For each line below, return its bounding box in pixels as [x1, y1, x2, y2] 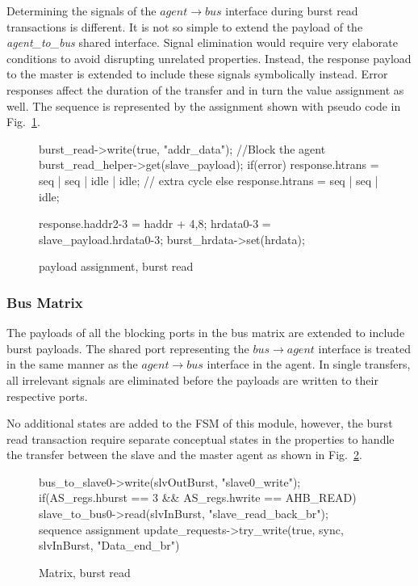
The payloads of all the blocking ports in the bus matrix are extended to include [6, 324, 405, 341]
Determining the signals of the [6, 2, 157, 19]
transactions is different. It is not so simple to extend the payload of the [6, 18, 363, 35]
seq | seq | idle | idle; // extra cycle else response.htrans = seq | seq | [39, 171, 378, 188]
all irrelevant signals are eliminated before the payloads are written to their [6, 371, 378, 388]
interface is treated [318, 339, 411, 356]
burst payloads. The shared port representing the [6, 339, 249, 356]
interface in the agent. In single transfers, [207, 356, 411, 373]
